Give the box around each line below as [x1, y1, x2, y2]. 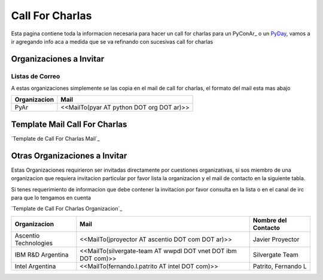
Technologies [14, 239, 53, 247]
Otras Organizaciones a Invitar [11, 150, 127, 161]
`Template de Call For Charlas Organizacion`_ [11, 205, 123, 212]
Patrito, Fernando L [252, 262, 307, 270]
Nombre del [252, 216, 287, 224]
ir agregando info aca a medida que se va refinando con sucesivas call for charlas [11, 38, 214, 45]
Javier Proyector [252, 235, 300, 244]
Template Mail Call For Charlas [11, 119, 127, 129]
